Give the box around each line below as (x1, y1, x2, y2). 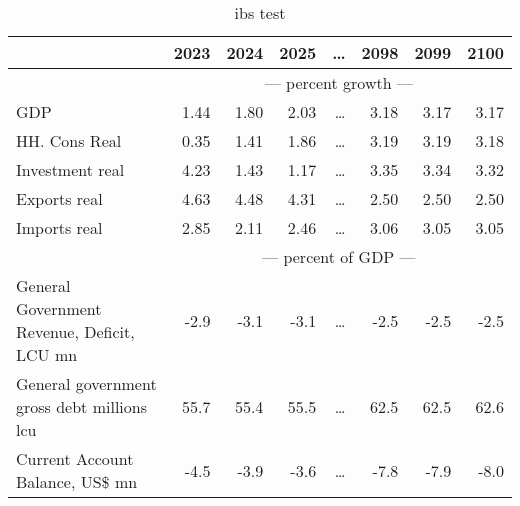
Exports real (16, 187, 103, 210)
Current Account (16, 447, 134, 470)
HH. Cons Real (16, 129, 122, 152)
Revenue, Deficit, (16, 320, 135, 343)
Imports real (16, 216, 103, 239)
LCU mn (16, 343, 78, 366)
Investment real (16, 158, 125, 181)
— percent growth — (264, 71, 413, 94)
